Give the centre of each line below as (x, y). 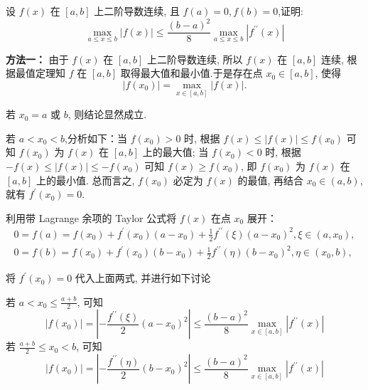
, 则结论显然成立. (107, 114)
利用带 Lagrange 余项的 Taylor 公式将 (91, 217)
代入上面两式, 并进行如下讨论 (143, 278)
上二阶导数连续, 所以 (195, 59)
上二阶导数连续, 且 (137, 11)
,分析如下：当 (96, 138)
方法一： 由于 (37, 59)
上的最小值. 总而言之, (85, 180)
